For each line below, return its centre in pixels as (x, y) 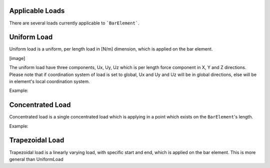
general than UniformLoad (36, 159)
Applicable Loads (37, 11)
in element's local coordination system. (49, 81)
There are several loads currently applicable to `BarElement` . (74, 23)
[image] (17, 58)
